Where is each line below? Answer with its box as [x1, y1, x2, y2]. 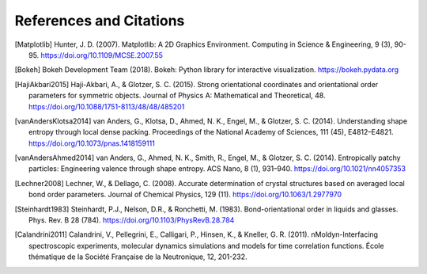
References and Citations [14, 12, 185, 29]
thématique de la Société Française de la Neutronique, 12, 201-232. [28, 252, 248, 261]
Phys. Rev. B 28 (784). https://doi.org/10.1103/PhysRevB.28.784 [28, 215, 235, 225]
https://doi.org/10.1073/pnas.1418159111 [28, 139, 156, 148]
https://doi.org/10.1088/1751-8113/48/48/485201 [28, 101, 185, 111]
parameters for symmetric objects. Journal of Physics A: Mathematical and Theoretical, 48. [28, 91, 326, 101]
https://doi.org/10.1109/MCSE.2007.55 [40, 50, 164, 59]
